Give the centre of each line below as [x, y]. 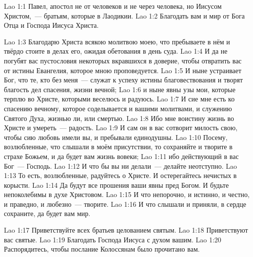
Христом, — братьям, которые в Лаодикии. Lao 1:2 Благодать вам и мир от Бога [124, 15]
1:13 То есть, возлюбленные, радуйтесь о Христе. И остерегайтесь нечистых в [120, 175]
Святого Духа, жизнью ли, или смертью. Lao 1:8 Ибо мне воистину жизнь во [119, 118]
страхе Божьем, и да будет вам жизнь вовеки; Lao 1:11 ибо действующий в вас [121, 156]
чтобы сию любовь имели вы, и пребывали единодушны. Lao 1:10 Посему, [116, 137]
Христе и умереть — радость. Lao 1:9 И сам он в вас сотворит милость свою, [121, 128]
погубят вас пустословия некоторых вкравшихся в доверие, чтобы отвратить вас [123, 60]
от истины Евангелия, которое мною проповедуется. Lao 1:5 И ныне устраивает [123, 70]
